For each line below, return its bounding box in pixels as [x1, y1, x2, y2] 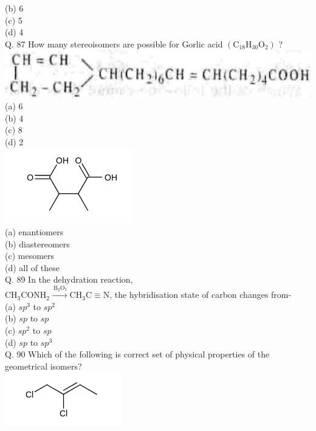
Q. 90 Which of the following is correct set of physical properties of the [5, 348, 270, 360]
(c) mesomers [5, 249, 55, 262]
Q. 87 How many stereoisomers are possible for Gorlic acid [5, 37, 223, 50]
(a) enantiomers [5, 226, 64, 238]
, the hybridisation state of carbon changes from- [109, 288, 292, 301]
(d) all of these [5, 261, 60, 274]
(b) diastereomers [5, 237, 70, 250]
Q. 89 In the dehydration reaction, [5, 273, 133, 286]
